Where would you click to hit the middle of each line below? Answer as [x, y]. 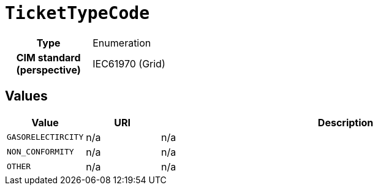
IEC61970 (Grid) [129, 63]
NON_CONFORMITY [40, 152]
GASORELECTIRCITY [45, 137]
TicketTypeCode [77, 13]
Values [26, 96]
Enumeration [122, 43]
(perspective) [48, 70]
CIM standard [48, 57]
